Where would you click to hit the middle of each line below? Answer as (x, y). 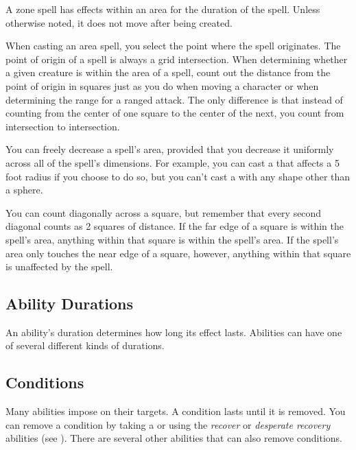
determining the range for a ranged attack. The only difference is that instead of (174, 99)
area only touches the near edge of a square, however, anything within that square (178, 253)
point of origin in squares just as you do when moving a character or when (162, 85)
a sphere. (24, 190)
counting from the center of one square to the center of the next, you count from (175, 113)
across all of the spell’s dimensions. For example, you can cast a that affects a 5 (173, 162)
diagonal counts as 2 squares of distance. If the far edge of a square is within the (175, 226)
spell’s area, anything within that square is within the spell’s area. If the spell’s (172, 239)
